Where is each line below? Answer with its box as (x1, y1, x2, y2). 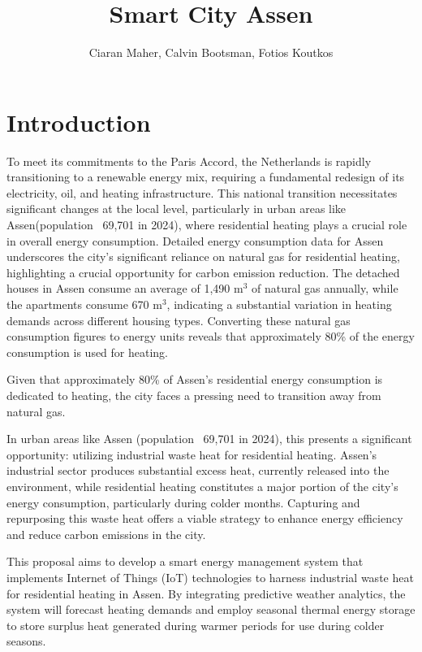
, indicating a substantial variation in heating (166, 296, 392, 312)
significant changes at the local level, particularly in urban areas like (6, 200, 347, 217)
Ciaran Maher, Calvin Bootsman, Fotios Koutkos (88, 44, 334, 61)
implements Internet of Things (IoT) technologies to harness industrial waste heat (6, 568, 414, 585)
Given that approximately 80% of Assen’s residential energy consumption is (6, 371, 383, 388)
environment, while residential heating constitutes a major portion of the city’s (6, 477, 398, 494)
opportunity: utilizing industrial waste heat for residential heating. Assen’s (6, 446, 377, 463)
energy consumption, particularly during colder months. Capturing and (6, 493, 360, 511)
